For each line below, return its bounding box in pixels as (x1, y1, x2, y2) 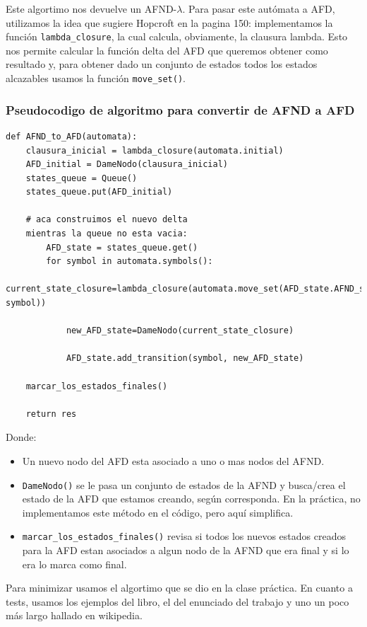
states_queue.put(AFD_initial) (25, 187, 173, 197)
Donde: (6, 430, 37, 444)
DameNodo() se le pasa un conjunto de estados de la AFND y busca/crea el (22, 477, 346, 492)
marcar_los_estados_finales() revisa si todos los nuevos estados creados (22, 529, 346, 543)
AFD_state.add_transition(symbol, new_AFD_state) (66, 353, 304, 364)
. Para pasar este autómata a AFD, (182, 1, 335, 16)
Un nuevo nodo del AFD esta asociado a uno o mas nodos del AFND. (22, 453, 325, 468)
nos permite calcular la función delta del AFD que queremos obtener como (6, 42, 328, 57)
